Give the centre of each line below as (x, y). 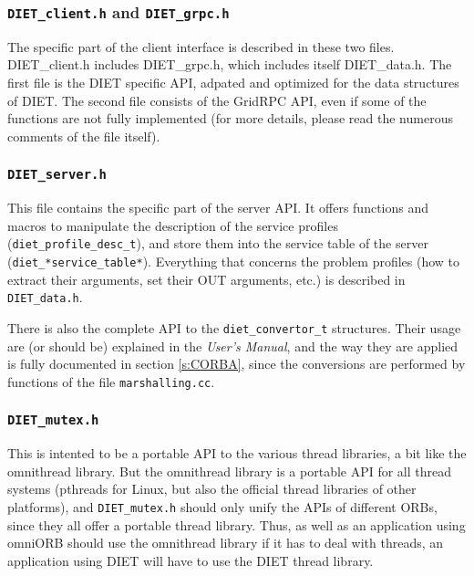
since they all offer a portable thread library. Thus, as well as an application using (237, 524)
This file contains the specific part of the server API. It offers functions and (218, 208)
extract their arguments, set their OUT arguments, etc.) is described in (206, 279)
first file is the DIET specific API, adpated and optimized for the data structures (233, 82)
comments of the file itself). (84, 136)
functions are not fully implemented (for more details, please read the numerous (230, 118)
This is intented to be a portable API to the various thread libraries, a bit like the (237, 453)
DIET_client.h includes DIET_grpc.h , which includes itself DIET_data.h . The (230, 64)
